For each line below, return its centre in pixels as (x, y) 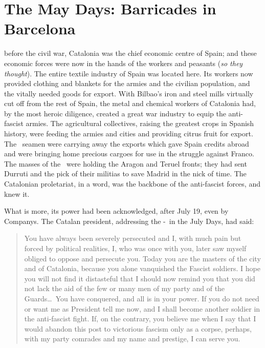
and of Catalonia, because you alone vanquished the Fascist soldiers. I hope (142, 268)
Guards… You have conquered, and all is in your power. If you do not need (142, 298)
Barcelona (40, 28)
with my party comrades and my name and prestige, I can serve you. (132, 339)
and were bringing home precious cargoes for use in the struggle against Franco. (129, 153)
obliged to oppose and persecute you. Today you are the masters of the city (142, 258)
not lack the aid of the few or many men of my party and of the (125, 288)
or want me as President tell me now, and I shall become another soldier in (142, 308)
